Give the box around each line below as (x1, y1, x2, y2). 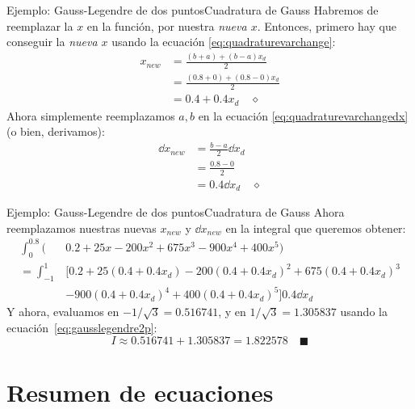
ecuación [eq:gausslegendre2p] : (6, 319, 157, 335)
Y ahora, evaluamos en (6, 303, 119, 320)
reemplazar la (6, 17, 73, 34)
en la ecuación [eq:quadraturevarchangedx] (198, 107, 409, 124)
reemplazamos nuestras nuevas (6, 219, 157, 236)
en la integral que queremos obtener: (225, 219, 406, 236)
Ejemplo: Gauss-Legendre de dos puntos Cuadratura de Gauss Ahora (6, 204, 345, 221)
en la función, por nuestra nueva (86, 17, 247, 34)
